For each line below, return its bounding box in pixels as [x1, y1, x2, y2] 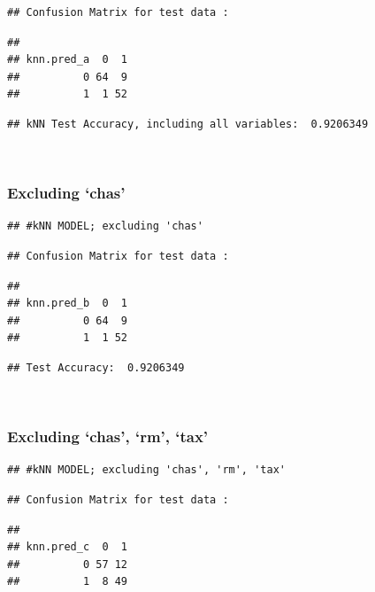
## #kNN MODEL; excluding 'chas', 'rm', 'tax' [7, 463, 286, 477]
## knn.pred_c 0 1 [7, 541, 128, 554]
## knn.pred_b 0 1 [7, 297, 128, 310]
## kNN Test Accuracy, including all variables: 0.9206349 [7, 117, 369, 130]
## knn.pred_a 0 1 [7, 53, 128, 66]
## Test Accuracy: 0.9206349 [7, 361, 185, 374]
